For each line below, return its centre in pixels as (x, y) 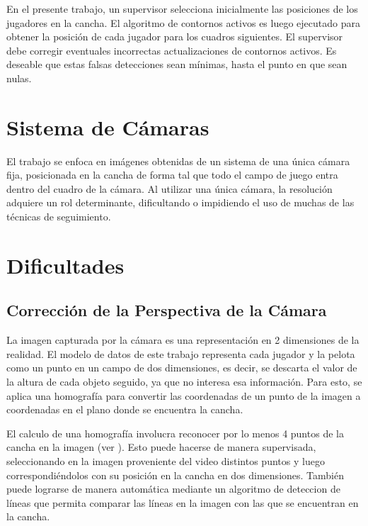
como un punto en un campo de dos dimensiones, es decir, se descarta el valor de (182, 368)
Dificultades (65, 265)
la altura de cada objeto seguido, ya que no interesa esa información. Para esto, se (184, 382)
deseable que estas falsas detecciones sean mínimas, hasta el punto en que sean (177, 64)
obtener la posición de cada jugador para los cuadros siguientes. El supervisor (175, 37)
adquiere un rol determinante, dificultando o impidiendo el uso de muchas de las (180, 202)
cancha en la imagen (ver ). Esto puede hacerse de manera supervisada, (161, 447)
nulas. (19, 78)
